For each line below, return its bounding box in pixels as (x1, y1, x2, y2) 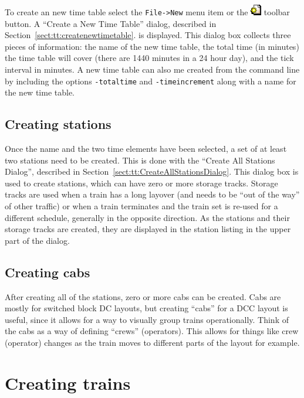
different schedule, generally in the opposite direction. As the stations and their (5, 211, 290, 223)
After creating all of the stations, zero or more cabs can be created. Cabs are (5, 290, 281, 302)
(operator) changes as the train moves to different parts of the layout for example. (5, 336, 300, 348)
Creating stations (5, 115, 112, 133)
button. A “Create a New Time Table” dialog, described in (5, 17, 217, 29)
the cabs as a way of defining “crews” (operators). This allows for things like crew (5, 325, 299, 337)
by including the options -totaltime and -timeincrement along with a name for (5, 74, 296, 87)
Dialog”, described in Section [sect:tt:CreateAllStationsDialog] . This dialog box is (5, 165, 299, 178)
